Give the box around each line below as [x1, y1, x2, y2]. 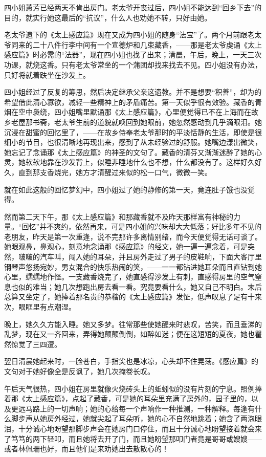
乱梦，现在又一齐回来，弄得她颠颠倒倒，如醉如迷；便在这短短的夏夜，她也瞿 [4, 329, 262, 339]
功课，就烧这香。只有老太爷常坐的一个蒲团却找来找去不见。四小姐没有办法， [4, 59, 262, 70]
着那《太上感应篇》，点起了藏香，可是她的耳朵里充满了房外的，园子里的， [4, 393, 251, 404]
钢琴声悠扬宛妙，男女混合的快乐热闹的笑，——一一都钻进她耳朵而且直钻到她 [4, 261, 262, 272]
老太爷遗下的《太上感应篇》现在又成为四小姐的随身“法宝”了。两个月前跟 [4, 29, 248, 40]
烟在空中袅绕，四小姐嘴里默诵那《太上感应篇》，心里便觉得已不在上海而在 [4, 106, 251, 117]
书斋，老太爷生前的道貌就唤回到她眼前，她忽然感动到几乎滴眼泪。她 [32, 116, 262, 127]
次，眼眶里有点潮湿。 [4, 301, 76, 312]
